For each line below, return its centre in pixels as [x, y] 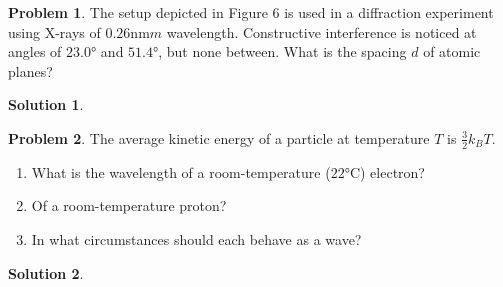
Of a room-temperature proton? [129, 205]
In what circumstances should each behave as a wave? [196, 238]
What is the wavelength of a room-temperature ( [181, 171]
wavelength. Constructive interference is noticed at [321, 31]
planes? [30, 70]
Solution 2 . [46, 272]
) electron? [392, 171]
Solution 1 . [46, 104]
